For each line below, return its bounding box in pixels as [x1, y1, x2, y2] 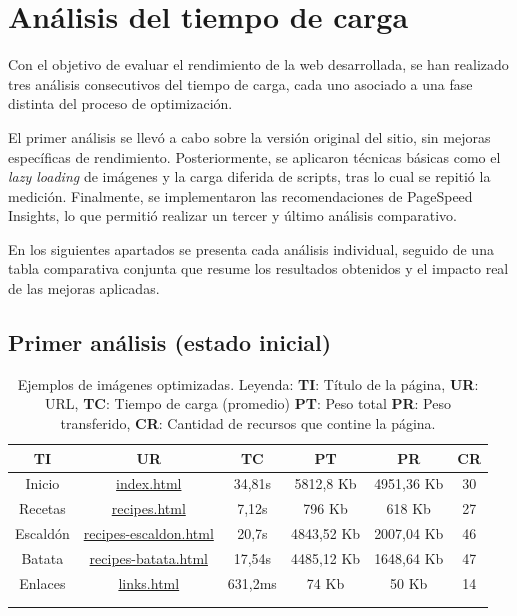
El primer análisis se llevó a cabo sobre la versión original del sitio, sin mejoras [8, 126, 491, 147]
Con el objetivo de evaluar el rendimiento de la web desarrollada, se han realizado [8, 54, 509, 75]
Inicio [25, 473, 60, 494]
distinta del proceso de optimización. [8, 93, 233, 114]
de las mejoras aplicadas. [8, 278, 160, 299]
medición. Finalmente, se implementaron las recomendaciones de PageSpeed [8, 185, 473, 206]
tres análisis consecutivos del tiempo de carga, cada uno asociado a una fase [8, 73, 473, 94]
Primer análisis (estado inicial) [8, 327, 332, 358]
